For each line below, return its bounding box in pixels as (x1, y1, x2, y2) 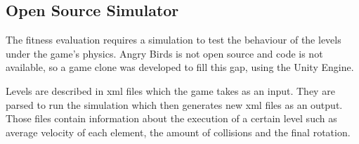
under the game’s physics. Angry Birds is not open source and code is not (6, 46, 323, 60)
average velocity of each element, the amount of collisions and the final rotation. (6, 124, 351, 139)
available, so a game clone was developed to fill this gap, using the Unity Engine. (6, 60, 354, 74)
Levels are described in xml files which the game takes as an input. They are (6, 83, 335, 98)
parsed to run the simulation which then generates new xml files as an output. (6, 97, 343, 112)
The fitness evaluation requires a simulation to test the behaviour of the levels (6, 32, 341, 47)
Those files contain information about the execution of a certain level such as (6, 111, 337, 126)
